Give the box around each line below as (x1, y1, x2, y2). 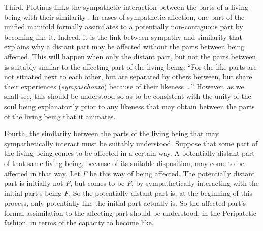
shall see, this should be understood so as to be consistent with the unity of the (4, 91, 251, 102)
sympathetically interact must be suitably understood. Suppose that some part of (4, 138, 258, 148)
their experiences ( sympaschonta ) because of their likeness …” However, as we (4, 81, 244, 91)
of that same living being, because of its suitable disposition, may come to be (4, 157, 244, 168)
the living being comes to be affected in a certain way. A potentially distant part (4, 148, 255, 158)
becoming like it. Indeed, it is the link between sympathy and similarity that (4, 31, 242, 42)
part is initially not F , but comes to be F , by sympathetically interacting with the (4, 178, 259, 188)
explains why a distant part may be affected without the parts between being (4, 41, 245, 52)
